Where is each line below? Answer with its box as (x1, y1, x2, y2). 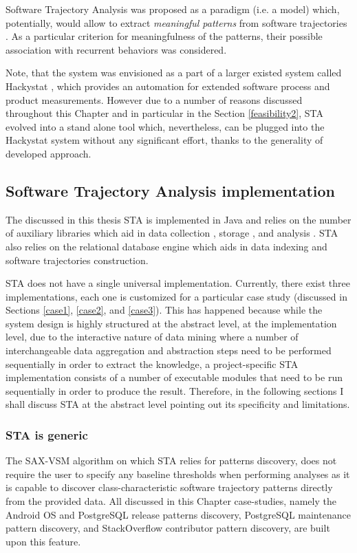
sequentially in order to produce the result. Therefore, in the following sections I (6, 383, 344, 398)
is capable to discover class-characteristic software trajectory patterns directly (6, 480, 333, 495)
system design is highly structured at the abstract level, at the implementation (6, 316, 337, 330)
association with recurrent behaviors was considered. (6, 42, 227, 56)
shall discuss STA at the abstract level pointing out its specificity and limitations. (6, 397, 350, 411)
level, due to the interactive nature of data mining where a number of (6, 329, 299, 344)
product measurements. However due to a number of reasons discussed (6, 92, 303, 107)
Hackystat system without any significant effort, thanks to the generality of (6, 133, 323, 147)
